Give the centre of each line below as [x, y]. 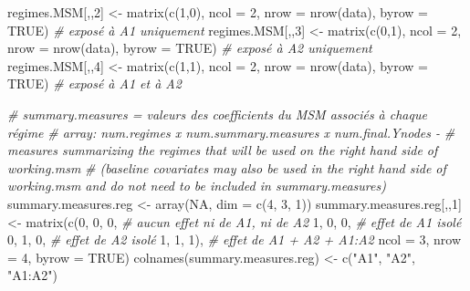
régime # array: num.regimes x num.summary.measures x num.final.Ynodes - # [231, 132]
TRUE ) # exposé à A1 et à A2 [94, 83]
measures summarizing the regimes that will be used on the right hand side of [223, 150]
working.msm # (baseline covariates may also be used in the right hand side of [227, 167]
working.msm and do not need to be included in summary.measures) [197, 186]
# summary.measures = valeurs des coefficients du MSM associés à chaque [217, 114]
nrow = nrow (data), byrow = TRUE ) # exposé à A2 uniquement [190, 48]
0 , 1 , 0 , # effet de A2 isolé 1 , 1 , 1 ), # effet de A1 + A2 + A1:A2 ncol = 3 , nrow [235, 239]
